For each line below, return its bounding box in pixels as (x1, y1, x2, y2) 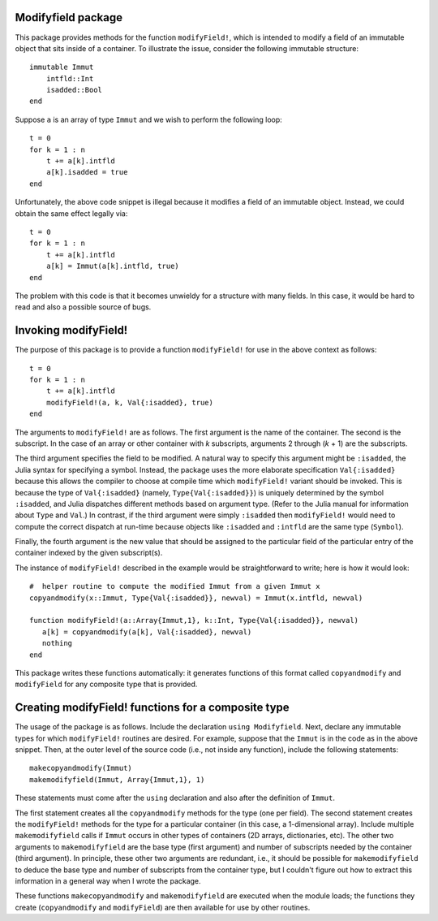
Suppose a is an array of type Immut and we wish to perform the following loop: (15, 115, 283, 124)
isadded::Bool (45, 85, 103, 95)
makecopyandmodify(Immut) (29, 763, 133, 773)
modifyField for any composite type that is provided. (15, 679, 198, 690)
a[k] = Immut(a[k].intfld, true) (45, 262, 180, 271)
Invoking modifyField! (15, 323, 128, 337)
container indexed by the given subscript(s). (15, 548, 163, 558)
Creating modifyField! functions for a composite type (15, 701, 290, 715)
